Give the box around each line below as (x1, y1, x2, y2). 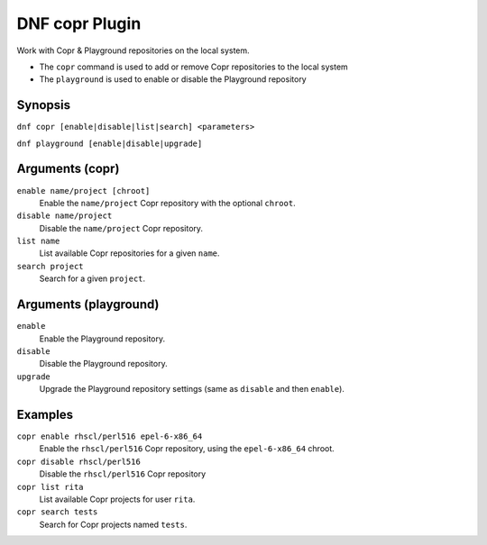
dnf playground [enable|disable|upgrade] (16, 138, 203, 149)
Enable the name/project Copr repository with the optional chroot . (39, 197, 297, 208)
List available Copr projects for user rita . (39, 494, 196, 504)
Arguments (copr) (16, 161, 120, 177)
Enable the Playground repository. (39, 333, 166, 344)
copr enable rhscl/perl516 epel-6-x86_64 (16, 431, 203, 441)
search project (16, 261, 85, 271)
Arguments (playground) (16, 297, 160, 313)
